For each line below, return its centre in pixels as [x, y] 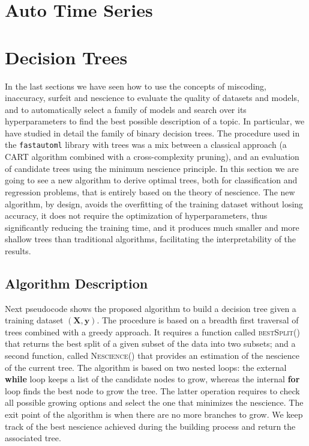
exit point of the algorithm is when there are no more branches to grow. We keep [154, 414]
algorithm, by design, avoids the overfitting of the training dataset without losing [154, 203]
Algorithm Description [76, 283]
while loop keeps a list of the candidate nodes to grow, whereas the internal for [152, 379]
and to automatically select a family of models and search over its [126, 109]
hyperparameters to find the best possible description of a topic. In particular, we [155, 121]
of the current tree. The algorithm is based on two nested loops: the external [146, 367]
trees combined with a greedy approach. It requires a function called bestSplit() [152, 331]
